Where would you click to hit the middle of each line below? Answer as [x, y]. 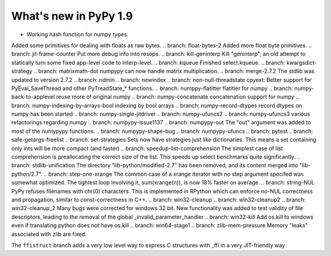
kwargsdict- [301, 62]
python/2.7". [27, 174]
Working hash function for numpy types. [78, 34]
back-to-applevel [33, 97]
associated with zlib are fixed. [49, 234]
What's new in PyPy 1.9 [72, 16]
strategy [22, 71]
